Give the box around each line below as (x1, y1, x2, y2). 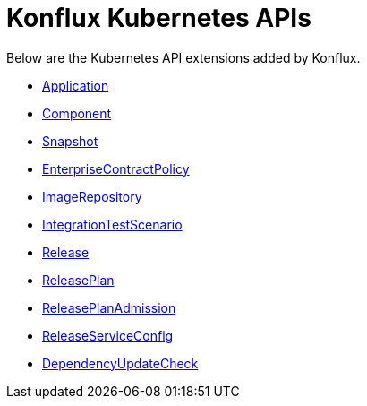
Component (42, 105, 112, 121)
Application (42, 77, 109, 93)
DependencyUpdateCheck (42, 355, 199, 371)
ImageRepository (42, 188, 142, 204)
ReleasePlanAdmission (42, 299, 176, 315)
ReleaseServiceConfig (42, 327, 174, 343)
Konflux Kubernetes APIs (6, 3, 312, 33)
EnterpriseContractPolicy (42, 160, 190, 177)
